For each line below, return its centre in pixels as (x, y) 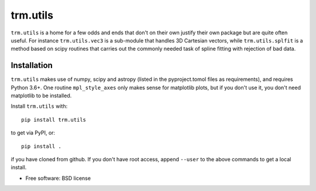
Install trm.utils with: (39, 106)
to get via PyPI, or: (33, 133)
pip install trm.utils (54, 120)
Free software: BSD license (58, 178)
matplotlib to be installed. (41, 95)
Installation (32, 66)
